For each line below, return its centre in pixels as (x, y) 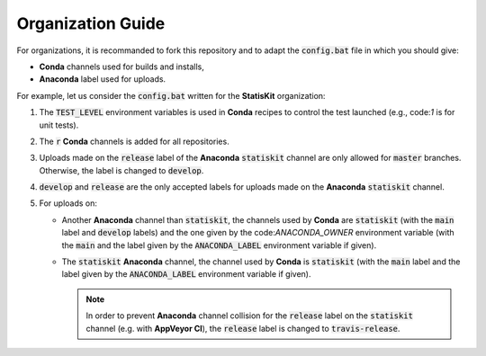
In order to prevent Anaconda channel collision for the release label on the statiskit (250, 316)
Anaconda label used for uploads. (103, 79)
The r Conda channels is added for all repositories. (134, 141)
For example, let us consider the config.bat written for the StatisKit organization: (171, 95)
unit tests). (59, 125)
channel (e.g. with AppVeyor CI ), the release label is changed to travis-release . (243, 328)
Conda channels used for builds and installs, (121, 67)
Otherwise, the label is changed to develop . (121, 170)
